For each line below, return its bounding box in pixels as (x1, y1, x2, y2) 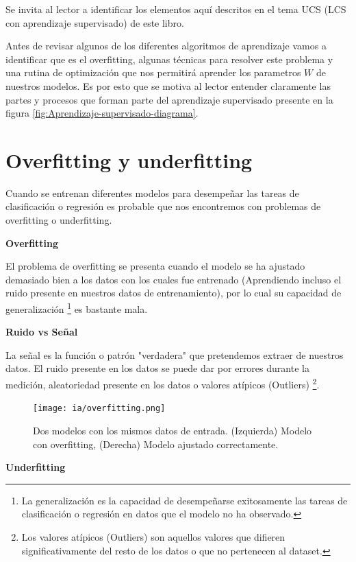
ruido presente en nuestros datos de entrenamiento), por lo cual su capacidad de (5, 285, 342, 300)
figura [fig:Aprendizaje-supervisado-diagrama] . (5, 106, 199, 120)
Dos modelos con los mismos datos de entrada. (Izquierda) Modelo (33, 423, 312, 437)
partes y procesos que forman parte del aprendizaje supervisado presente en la (5, 92, 333, 106)
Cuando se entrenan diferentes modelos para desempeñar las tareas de (5, 185, 299, 200)
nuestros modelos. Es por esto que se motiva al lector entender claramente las (5, 78, 331, 93)
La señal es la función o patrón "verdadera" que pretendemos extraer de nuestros (5, 347, 344, 362)
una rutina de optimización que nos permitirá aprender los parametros (5, 65, 301, 80)
